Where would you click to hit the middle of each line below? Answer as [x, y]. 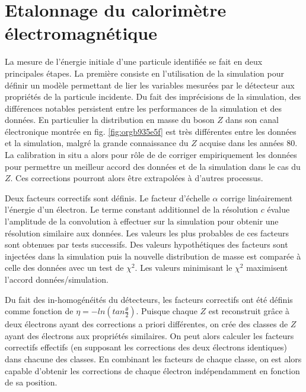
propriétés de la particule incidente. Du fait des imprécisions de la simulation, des [153, 97]
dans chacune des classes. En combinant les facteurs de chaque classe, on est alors [153, 358]
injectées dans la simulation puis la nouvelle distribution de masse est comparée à [153, 256]
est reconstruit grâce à [249, 311]
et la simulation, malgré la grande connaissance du [97, 143]
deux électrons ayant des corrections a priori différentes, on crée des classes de [146, 324]
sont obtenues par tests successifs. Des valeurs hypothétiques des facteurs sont [146, 244]
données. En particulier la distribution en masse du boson [110, 120]
